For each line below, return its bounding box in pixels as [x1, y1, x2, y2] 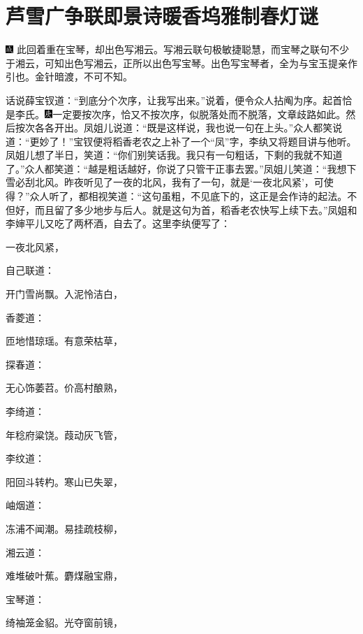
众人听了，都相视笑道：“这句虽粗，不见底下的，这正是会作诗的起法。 [29, 189, 348, 203]
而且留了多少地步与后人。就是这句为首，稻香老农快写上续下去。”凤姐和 [34, 202, 357, 217]
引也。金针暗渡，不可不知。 [6, 69, 133, 84]
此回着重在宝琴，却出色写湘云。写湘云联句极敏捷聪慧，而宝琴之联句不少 [16, 42, 349, 57]
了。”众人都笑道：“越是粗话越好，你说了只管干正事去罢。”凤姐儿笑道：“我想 [6, 161, 347, 175]
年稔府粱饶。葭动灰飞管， [6, 427, 123, 442]
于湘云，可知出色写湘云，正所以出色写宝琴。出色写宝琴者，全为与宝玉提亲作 [6, 55, 357, 70]
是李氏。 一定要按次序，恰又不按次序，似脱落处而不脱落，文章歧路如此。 [6, 106, 346, 121]
